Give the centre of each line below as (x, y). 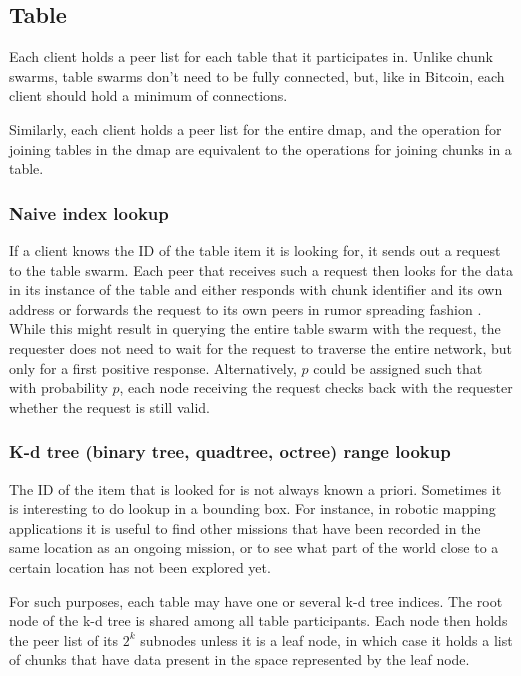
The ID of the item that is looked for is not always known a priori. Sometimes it (255, 488)
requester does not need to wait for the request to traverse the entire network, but (261, 347)
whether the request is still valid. (109, 406)
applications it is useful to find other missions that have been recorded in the (245, 527)
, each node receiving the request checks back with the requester (316, 387)
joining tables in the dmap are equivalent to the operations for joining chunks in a (260, 148)
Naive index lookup (89, 212)
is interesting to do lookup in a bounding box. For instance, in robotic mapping (252, 508)
